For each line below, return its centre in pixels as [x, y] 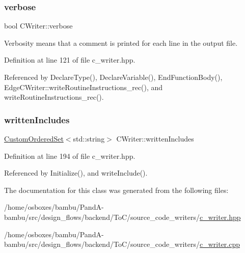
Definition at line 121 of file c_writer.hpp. [70, 60]
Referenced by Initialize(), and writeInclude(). [76, 173]
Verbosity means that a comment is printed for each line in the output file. [121, 43]
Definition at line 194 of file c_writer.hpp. [70, 156]
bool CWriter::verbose [38, 26]
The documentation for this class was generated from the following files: [116, 190]
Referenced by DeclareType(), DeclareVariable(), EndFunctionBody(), [113, 77]
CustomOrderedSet [34, 138]
